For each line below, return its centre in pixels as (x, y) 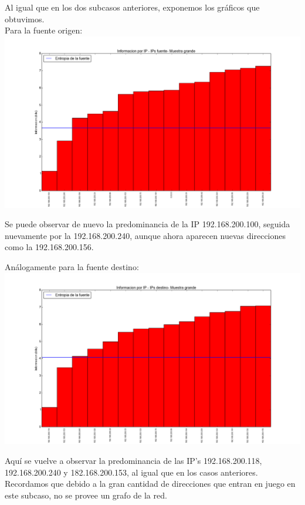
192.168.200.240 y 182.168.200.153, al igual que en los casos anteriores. (131, 472)
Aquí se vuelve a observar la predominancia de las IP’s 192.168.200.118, (133, 461)
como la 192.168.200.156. (49, 247)
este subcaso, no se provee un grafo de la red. (86, 495)
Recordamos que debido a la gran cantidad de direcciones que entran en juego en (150, 484)
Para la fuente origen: (44, 30)
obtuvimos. (25, 18)
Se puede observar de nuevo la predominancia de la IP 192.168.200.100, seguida (148, 224)
